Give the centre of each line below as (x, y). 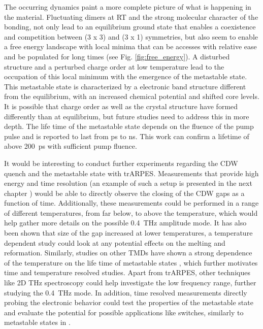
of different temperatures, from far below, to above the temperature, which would (131, 212)
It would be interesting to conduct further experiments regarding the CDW (121, 163)
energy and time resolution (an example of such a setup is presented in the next (128, 183)
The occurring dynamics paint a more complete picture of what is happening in (128, 7)
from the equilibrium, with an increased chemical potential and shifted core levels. (132, 96)
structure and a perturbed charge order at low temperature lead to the (114, 66)
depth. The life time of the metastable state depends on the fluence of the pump (129, 126)
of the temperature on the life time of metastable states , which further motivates (131, 262)
